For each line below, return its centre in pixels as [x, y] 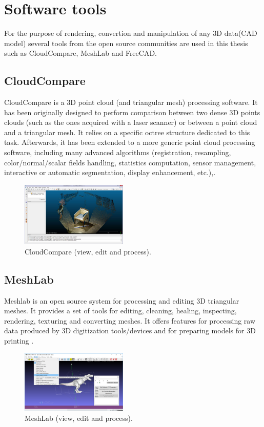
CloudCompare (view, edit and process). [88, 251]
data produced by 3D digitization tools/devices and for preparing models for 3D [130, 330]
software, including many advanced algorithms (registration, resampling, [118, 152]
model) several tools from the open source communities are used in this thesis [126, 43]
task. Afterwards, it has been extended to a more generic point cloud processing [130, 142]
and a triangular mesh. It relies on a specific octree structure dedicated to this [127, 132]
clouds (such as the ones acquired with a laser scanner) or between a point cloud [131, 122]
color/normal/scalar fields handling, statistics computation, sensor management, [130, 162]
